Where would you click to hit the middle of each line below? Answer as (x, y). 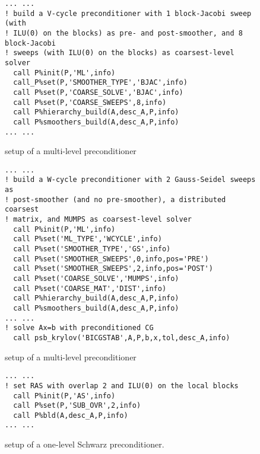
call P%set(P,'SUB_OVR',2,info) (77, 406)
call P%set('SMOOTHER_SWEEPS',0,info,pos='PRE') (111, 259)
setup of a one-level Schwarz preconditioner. (85, 444)
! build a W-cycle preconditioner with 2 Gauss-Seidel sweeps (130, 180)
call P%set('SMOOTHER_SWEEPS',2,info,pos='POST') (113, 269)
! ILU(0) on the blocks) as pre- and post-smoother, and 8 (124, 33)
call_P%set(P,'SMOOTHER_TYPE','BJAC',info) (100, 83)
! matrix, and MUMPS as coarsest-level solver (98, 220)
